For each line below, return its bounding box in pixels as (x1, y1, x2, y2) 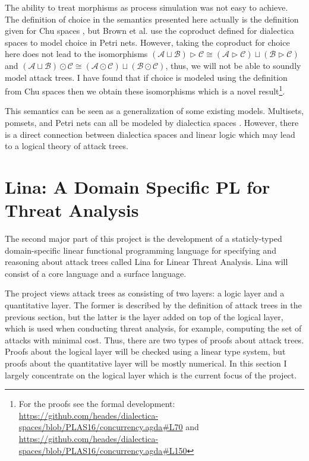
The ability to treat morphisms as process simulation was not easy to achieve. (5, 1, 288, 13)
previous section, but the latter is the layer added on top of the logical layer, (5, 310, 283, 323)
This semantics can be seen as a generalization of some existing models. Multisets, (5, 105, 304, 117)
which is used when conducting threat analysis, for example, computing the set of (5, 322, 302, 334)
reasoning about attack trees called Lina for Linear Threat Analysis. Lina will (5, 255, 288, 268)
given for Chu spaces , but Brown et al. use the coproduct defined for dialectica (5, 24, 294, 37)
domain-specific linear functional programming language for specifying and (5, 244, 276, 256)
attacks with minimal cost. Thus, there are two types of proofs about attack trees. (5, 333, 304, 346)
